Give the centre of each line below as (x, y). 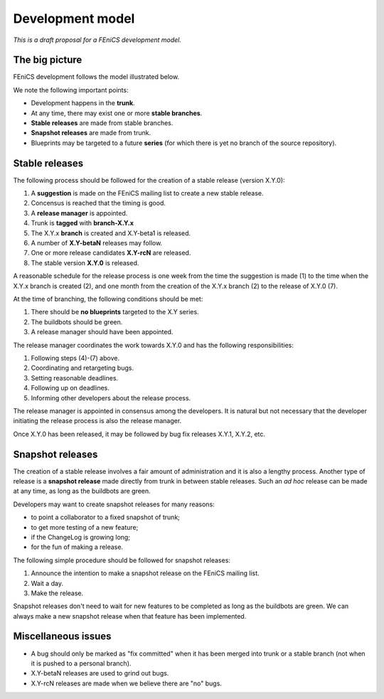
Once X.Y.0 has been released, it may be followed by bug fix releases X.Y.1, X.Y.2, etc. (139, 434)
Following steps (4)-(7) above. (75, 358)
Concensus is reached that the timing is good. (98, 203)
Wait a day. (47, 583)
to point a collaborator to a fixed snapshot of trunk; (106, 517)
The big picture (48, 60)
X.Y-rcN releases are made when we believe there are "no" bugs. (126, 683)
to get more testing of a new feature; (85, 527)
